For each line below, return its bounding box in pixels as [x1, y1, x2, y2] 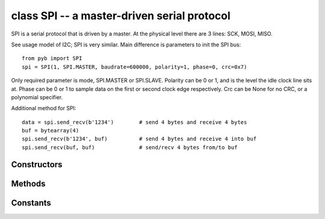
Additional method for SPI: [11, 105, 76, 112]
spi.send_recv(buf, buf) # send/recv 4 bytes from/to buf [22, 144, 238, 150]
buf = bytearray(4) [22, 127, 79, 134]
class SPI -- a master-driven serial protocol [11, 9, 231, 22]
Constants [11, 197, 51, 208]
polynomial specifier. [11, 93, 63, 100]
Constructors [11, 159, 63, 170]
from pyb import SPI [22, 55, 82, 62]
